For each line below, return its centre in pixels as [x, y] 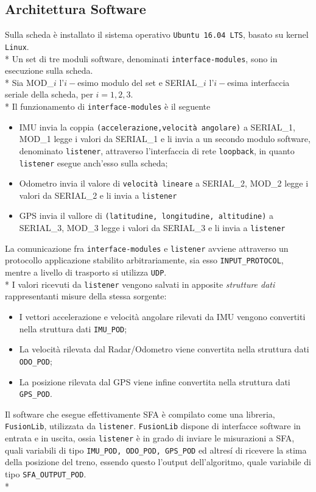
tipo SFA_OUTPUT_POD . [46, 473]
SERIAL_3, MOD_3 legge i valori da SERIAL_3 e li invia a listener [152, 228]
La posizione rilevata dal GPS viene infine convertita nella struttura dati [155, 381]
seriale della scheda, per [49, 94]
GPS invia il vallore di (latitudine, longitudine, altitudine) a [146, 216]
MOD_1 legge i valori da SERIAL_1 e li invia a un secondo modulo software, [165, 139]
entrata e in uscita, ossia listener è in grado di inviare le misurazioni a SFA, [150, 438]
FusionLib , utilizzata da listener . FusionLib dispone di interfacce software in [153, 426]
